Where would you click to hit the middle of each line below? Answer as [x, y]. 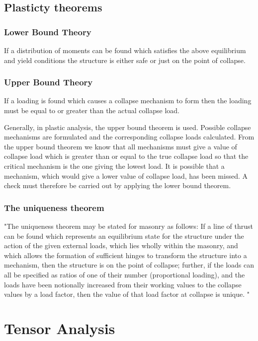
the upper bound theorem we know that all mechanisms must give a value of [121, 146]
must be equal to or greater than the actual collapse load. [92, 110]
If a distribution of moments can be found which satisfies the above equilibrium [125, 50]
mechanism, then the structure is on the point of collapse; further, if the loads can [129, 265]
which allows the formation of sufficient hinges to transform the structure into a [126, 255]
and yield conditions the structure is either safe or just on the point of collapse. [125, 60]
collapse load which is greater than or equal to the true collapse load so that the [126, 156]
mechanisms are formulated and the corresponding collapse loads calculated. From [129, 137]
